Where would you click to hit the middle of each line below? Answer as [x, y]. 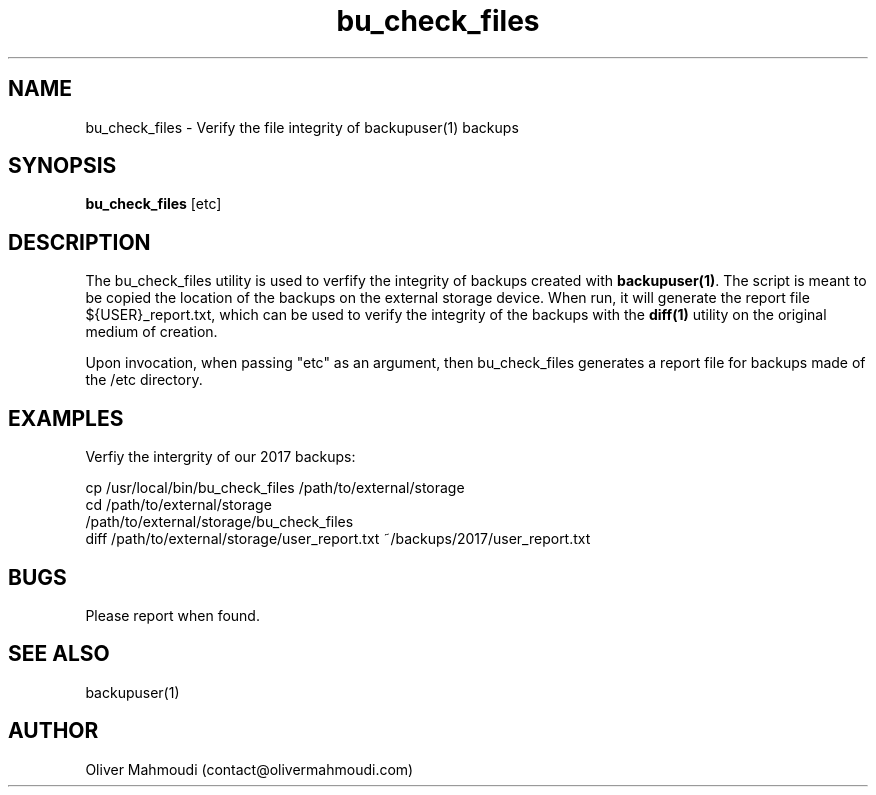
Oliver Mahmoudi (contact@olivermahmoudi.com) [249, 769]
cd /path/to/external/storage [178, 505]
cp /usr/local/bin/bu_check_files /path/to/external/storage [275, 488]
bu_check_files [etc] [153, 204]
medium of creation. [151, 332]
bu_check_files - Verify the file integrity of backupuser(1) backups [302, 127]
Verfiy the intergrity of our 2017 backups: [220, 457]
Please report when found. [172, 615]
